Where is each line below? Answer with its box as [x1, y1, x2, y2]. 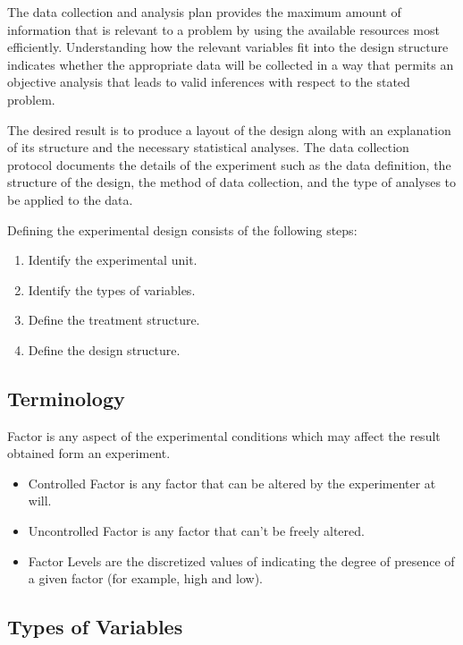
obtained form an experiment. [7, 444, 171, 463]
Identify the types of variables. [28, 280, 196, 299]
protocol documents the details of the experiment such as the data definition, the [7, 155, 451, 174]
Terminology [7, 384, 125, 412]
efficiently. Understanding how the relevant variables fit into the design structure [7, 38, 449, 56]
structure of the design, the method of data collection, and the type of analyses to [7, 173, 457, 191]
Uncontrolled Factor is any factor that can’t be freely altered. [28, 522, 365, 540]
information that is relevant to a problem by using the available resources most [7, 20, 440, 38]
